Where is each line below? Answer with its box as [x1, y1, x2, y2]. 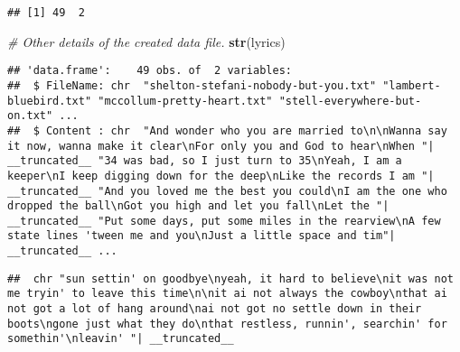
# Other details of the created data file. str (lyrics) [7, 32, 286, 51]
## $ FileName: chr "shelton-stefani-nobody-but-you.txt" [7, 79, 377, 92]
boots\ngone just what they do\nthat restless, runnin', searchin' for [7, 317, 447, 330]
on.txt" [7, 109, 53, 123]
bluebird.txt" [7, 94, 92, 107]
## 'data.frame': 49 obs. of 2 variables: [7, 64, 292, 78]
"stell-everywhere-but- [278, 94, 422, 107]
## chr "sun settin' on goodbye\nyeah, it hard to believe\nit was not [7, 272, 454, 285]
